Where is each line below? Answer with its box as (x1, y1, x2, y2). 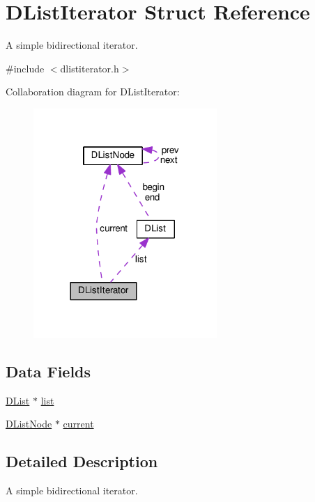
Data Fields (6, 361, 91, 382)
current (63, 416, 94, 431)
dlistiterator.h (60, 61, 119, 75)
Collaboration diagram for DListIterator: (6, 84, 180, 99)
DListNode (6, 416, 52, 431)
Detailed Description (6, 450, 158, 472)
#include (6, 61, 45, 75)
